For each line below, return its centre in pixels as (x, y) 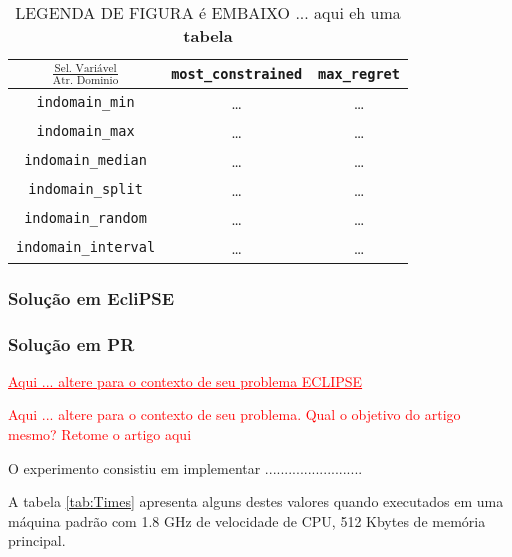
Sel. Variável (85, 68)
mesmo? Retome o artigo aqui (100, 434)
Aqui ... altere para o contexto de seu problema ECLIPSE (185, 380)
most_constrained (237, 73)
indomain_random (85, 218)
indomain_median (85, 160)
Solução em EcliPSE (91, 297)
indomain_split (85, 189)
